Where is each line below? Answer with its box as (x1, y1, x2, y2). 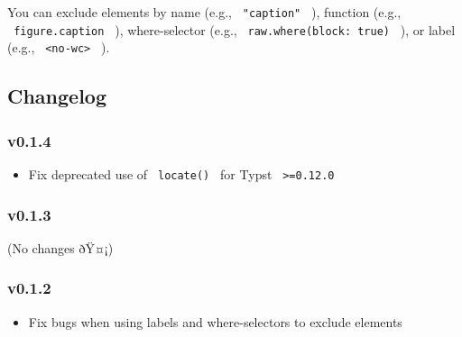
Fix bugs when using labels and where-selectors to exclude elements (28, 312, 402, 331)
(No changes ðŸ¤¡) (7, 238, 114, 257)
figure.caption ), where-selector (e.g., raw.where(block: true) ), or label (14, 20, 456, 39)
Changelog (7, 82, 107, 110)
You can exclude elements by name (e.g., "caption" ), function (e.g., (7, 3, 402, 21)
